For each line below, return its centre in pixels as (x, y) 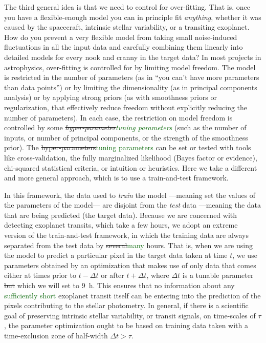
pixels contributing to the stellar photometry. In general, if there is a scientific (126, 305)
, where (158, 275)
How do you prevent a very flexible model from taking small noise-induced (121, 37)
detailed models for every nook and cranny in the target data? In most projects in (133, 57)
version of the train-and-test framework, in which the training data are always (127, 235)
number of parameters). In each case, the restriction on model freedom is (118, 117)
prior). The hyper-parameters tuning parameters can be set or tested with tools (128, 147)
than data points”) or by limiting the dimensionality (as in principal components (131, 87)
